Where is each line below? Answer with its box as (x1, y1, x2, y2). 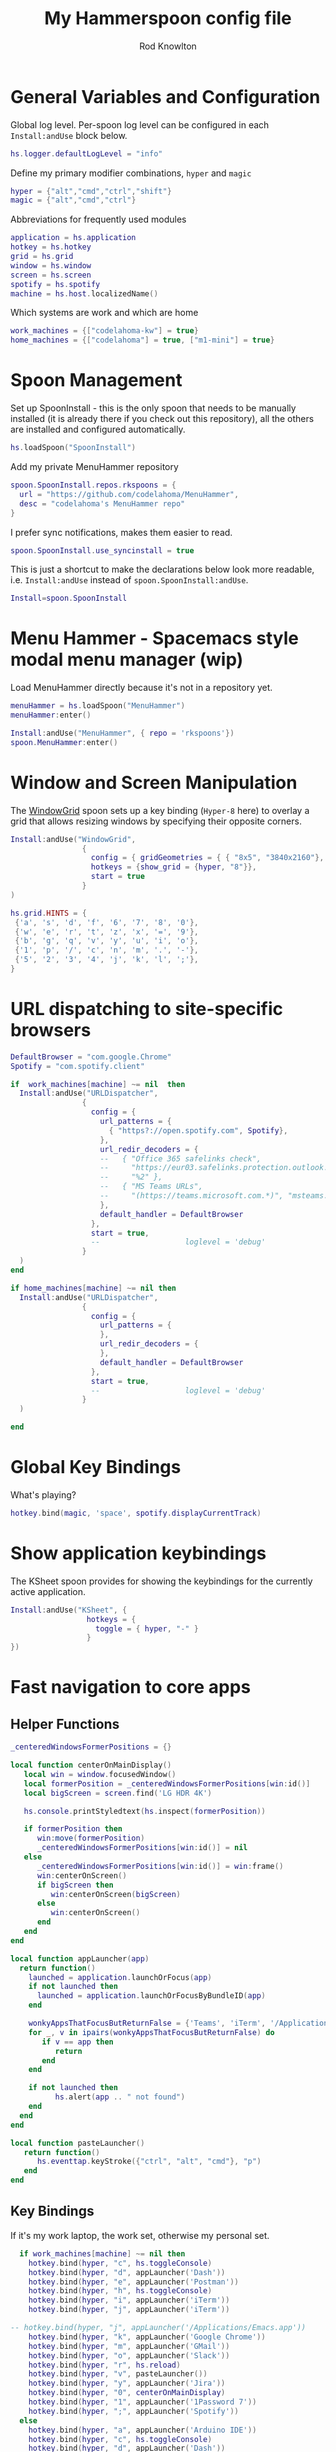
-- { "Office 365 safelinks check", (99, 1153, 262, 1164)
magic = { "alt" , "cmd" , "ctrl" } (10, 195, 137, 206)
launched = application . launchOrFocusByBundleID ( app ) (36, 1991, 267, 2001)
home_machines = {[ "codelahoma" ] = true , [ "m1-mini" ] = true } (10, 335, 275, 346)
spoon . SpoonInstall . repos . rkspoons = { (10, 480, 177, 490)
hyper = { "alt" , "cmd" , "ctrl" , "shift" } (10, 186, 172, 196)
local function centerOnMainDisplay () (10, 1760, 172, 1771)
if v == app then (41, 2037, 114, 2047)
